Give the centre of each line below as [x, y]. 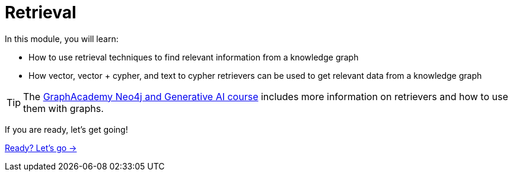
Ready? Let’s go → [41, 148]
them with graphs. [63, 108]
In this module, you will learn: [62, 39]
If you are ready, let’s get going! [66, 129]
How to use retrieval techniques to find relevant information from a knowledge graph [194, 57]
